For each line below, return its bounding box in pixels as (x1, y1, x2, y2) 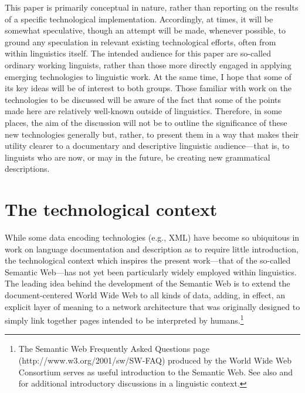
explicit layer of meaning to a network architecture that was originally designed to (5, 300, 300, 312)
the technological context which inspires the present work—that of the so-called (5, 254, 291, 267)
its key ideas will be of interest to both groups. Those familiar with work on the (5, 82, 292, 94)
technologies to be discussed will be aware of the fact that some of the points (5, 93, 282, 105)
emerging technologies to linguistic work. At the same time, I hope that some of (5, 70, 292, 82)
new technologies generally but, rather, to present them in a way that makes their (5, 128, 299, 140)
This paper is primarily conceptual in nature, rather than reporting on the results (5, 1, 299, 13)
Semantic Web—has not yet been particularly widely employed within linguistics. (5, 265, 297, 278)
